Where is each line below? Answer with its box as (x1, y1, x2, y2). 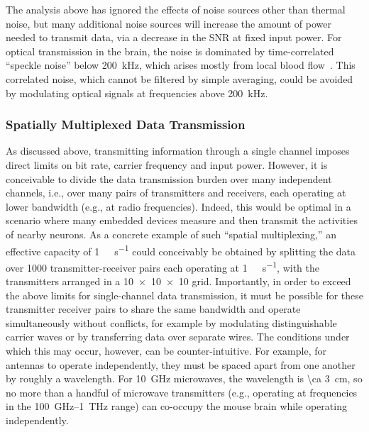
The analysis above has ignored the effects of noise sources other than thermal (6, 2, 346, 16)
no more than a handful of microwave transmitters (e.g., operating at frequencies (6, 384, 358, 399)
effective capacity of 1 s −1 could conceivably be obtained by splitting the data (6, 241, 356, 258)
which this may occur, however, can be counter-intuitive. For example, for (6, 343, 326, 358)
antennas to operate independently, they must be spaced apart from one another (6, 357, 356, 372)
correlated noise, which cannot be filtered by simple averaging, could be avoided (6, 71, 353, 86)
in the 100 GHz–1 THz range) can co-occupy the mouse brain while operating (6, 399, 347, 414)
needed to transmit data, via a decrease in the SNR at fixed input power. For (6, 30, 342, 45)
